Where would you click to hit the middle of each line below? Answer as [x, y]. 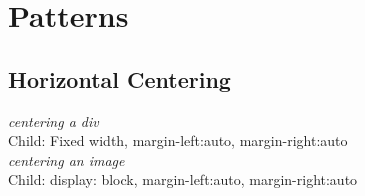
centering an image [66, 159]
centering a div [53, 120]
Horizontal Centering [119, 78]
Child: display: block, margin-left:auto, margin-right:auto [183, 179]
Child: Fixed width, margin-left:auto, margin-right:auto [178, 140]
